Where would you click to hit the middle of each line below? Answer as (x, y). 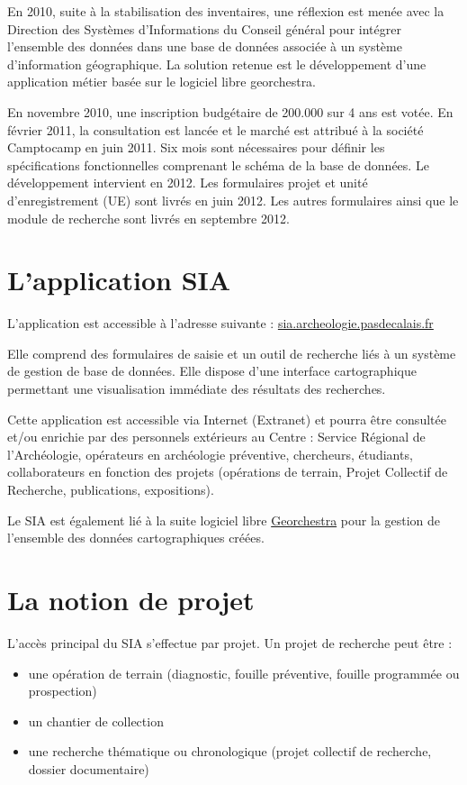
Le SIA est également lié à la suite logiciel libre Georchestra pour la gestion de (224, 520)
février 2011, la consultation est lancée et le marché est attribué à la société (216, 129)
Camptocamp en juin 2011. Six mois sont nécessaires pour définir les (196, 147)
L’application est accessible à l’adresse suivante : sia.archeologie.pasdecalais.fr (220, 323)
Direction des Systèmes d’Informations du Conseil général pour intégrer (204, 28)
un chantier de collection (96, 721)
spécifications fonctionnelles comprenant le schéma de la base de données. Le (218, 164)
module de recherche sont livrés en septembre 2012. (148, 218)
